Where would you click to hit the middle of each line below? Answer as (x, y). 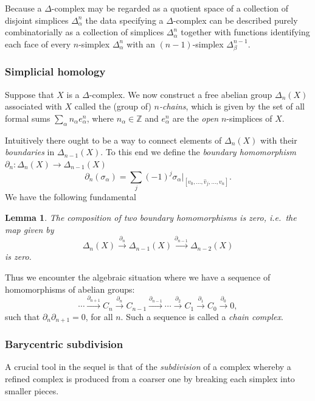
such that (22, 316)
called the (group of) (113, 106)
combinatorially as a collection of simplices (85, 32)
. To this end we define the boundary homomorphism (198, 152)
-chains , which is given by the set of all (232, 106)
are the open (196, 118)
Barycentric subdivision (64, 344)
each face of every (38, 44)
